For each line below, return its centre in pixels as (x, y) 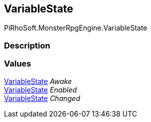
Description (27, 45)
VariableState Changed (42, 98)
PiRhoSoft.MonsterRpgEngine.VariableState (76, 28)
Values (18, 64)
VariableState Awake (38, 81)
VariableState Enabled (40, 89)
